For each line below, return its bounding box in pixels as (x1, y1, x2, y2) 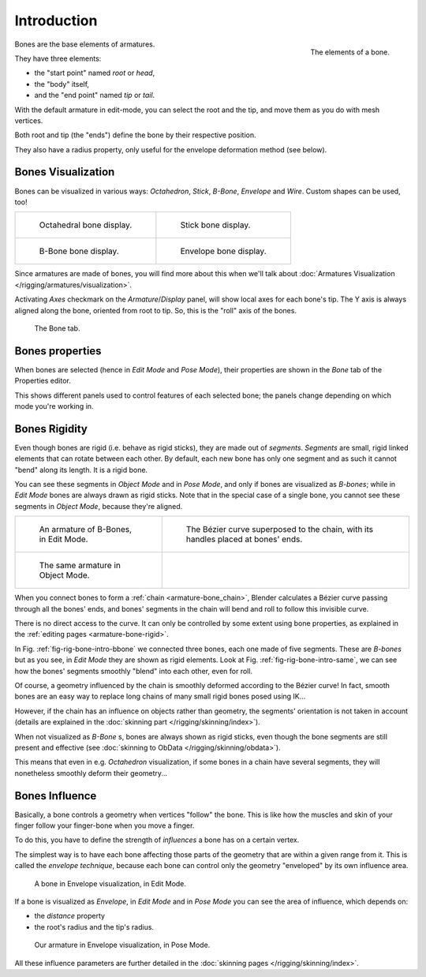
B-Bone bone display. (39, 245, 120, 256)
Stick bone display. (180, 219, 251, 230)
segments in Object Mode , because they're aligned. (14, 501, 183, 511)
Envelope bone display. (180, 245, 267, 256)
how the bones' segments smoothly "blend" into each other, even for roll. (14, 666, 252, 676)
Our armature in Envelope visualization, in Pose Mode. (34, 940, 211, 950)
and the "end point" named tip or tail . (34, 91, 155, 100)
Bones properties (14, 344, 102, 357)
